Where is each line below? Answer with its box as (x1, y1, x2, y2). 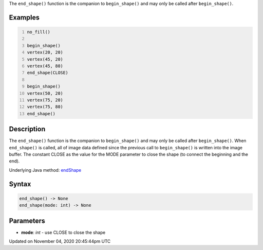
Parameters (9, 216, 45, 225)
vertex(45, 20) (27, 56, 63, 62)
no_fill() (27, 29, 51, 35)
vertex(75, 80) (27, 104, 63, 109)
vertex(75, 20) (27, 97, 63, 103)
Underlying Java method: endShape (9, 167, 81, 173)
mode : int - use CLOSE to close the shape (21, 229, 106, 235)
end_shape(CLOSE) (27, 70, 68, 75)
